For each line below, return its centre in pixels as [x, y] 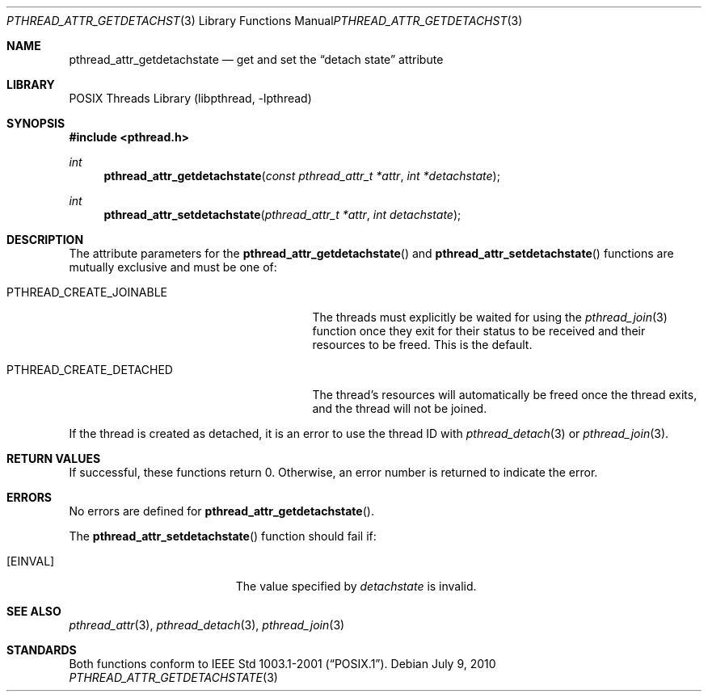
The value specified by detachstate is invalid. [356, 586]
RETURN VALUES [54, 458]
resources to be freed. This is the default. [422, 345]
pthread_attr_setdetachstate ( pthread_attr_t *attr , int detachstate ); [282, 214]
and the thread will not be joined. [400, 408]
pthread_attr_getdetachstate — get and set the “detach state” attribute [256, 59]
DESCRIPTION [45, 240]
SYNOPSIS [36, 123]
